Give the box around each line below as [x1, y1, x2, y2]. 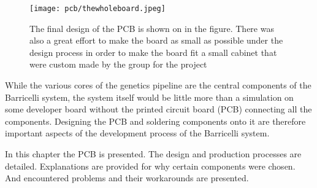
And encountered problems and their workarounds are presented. [5, 171, 249, 184]
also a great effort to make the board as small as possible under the [29, 34, 283, 47]
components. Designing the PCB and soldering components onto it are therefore [5, 114, 306, 127]
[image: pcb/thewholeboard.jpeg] [29, 4, 166, 13]
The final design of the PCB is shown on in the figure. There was [29, 22, 274, 34]
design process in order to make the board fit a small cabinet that [29, 45, 277, 58]
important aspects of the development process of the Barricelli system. [5, 127, 270, 139]
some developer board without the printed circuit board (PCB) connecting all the [5, 103, 312, 116]
